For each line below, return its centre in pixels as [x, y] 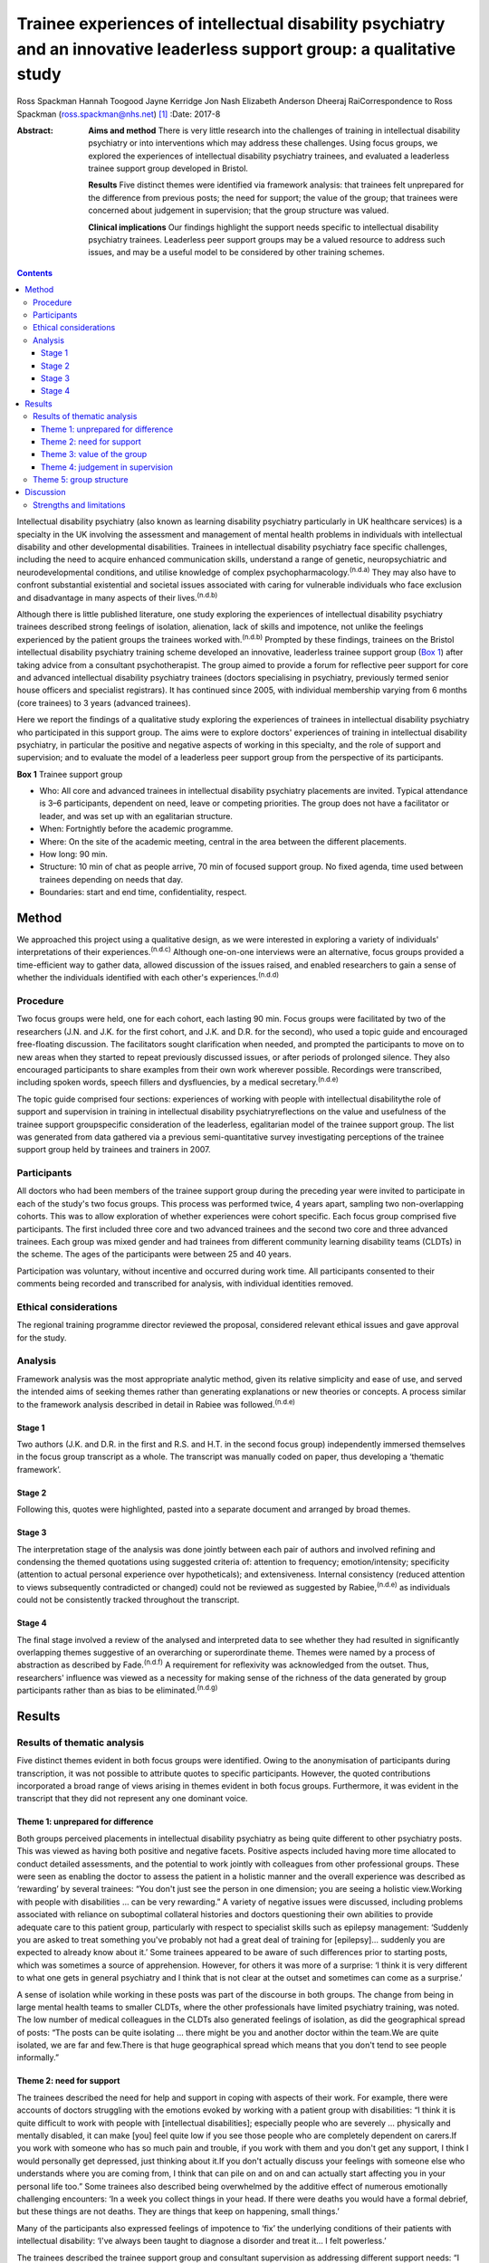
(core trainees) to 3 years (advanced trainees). [104, 702]
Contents [35, 272]
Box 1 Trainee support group [70, 774]
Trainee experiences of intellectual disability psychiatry [231, 24]
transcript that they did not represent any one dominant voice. [132, 1799]
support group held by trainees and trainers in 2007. [114, 1150]
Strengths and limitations [79, 505]
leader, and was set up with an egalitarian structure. [136, 816]
